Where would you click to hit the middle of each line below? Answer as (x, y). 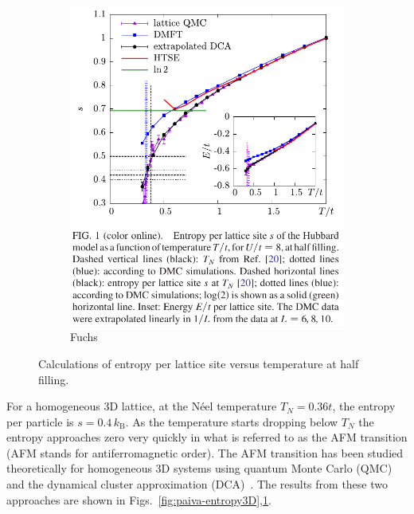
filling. (54, 379)
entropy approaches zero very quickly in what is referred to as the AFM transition (207, 437)
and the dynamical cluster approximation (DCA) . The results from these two (197, 484)
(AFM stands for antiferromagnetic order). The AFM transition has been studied (205, 452)
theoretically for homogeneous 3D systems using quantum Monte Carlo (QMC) (199, 468)
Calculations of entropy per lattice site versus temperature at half (199, 363)
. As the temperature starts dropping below (232, 421)
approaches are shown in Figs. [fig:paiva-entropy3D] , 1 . (139, 499)
